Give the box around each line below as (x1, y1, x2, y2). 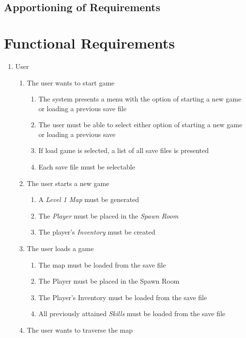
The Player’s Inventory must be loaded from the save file (38, 292, 207, 302)
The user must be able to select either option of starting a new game (38, 119, 243, 130)
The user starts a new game (27, 178, 109, 188)
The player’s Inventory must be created (38, 227, 155, 237)
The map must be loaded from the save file (38, 259, 166, 270)
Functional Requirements (4, 33, 175, 52)
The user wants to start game (27, 77, 115, 87)
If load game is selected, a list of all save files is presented (38, 145, 209, 155)
